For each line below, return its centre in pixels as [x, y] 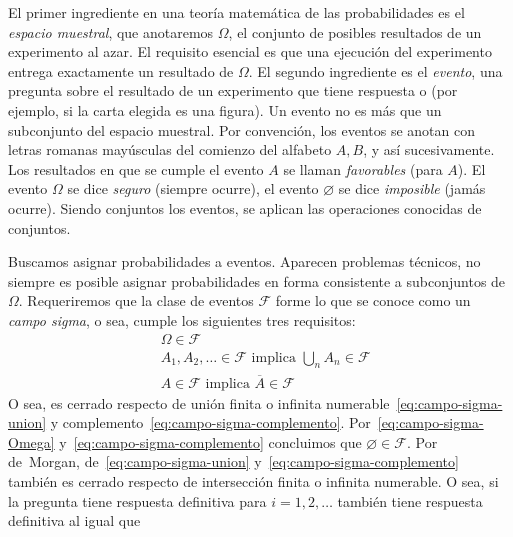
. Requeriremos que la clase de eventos [136, 300]
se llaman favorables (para [363, 168]
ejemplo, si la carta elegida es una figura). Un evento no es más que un [225, 109]
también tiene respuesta [410, 500]
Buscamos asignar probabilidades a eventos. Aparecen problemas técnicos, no [244, 261]
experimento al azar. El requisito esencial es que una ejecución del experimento [250, 51]
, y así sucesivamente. [429, 149]
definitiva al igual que [74, 520]
